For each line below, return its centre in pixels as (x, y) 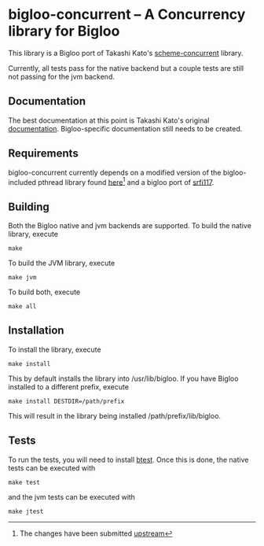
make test (24, 482)
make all (22, 307)
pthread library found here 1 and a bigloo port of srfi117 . (126, 181)
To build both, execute (44, 292)
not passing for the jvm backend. (62, 76)
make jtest (26, 511)
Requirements (43, 154)
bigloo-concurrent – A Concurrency (127, 15)
